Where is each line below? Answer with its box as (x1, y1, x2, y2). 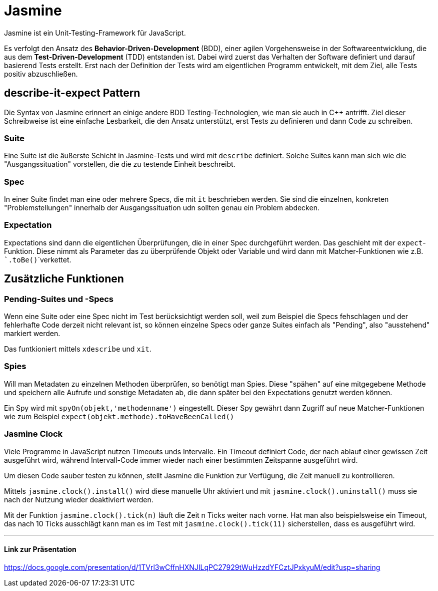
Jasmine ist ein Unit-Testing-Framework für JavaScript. (4, 28, 186, 37)
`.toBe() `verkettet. (4, 255, 71, 264)
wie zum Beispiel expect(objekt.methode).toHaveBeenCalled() (4, 412, 234, 421)
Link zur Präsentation (4, 545, 76, 554)
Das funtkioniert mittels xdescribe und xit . (4, 345, 151, 354)
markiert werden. (4, 329, 60, 338)
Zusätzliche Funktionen (4, 272, 124, 285)
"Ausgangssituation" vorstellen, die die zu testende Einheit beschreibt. (4, 160, 235, 169)
